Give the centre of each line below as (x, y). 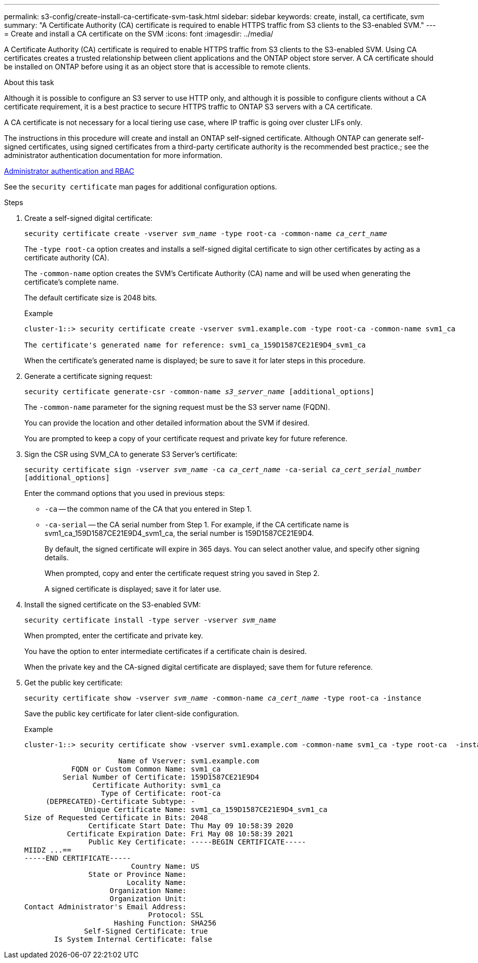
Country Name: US (165, 866)
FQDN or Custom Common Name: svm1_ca (146, 769)
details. (57, 557)
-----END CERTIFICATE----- (78, 858)
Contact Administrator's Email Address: (106, 907)
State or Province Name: (137, 874)
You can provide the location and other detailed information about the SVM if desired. (167, 423)
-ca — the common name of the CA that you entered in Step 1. (148, 509)
